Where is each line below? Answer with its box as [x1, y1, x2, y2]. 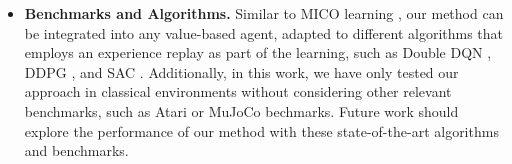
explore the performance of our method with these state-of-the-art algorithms [24, 120, 499, 141]
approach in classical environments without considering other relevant [24, 81, 452, 102]
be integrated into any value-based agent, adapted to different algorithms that [24, 22, 504, 43]
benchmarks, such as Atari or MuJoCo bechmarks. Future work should [24, 100, 459, 121]
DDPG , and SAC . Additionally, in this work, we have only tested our [24, 61, 459, 82]
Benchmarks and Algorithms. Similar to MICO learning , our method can [24, 3, 504, 23]
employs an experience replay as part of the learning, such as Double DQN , [24, 42, 492, 63]
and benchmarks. [24, 140, 129, 161]
